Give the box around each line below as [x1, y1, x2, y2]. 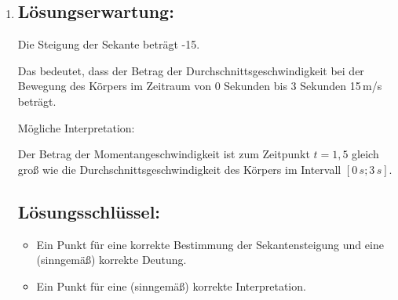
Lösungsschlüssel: [17, 199, 161, 223]
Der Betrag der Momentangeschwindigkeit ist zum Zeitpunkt [17, 146, 310, 162]
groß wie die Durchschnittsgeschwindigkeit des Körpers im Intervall [17, 161, 341, 177]
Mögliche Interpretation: [17, 119, 135, 136]
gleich [352, 146, 379, 162]
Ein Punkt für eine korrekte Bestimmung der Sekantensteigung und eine [36, 236, 384, 252]
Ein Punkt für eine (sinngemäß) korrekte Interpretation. [36, 277, 306, 294]
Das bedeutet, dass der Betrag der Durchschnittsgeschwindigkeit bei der [17, 62, 364, 78]
